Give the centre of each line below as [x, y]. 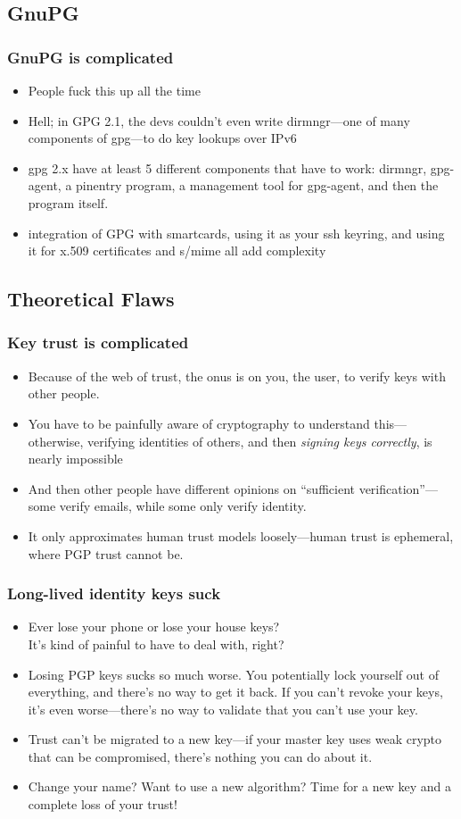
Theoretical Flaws [91, 299]
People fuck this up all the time [114, 90]
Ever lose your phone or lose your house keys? [154, 627]
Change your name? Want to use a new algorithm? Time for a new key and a [240, 786]
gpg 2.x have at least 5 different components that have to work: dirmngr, [227, 167]
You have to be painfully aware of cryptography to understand [199, 423]
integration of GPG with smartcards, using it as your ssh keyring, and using [236, 233]
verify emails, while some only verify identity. [183, 506]
